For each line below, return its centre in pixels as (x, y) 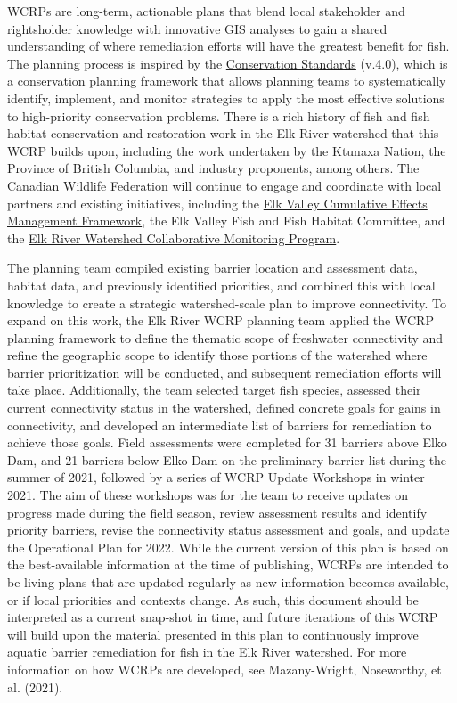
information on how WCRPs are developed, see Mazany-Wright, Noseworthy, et (224, 669)
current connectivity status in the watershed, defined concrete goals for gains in (224, 408)
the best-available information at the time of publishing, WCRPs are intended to (228, 564)
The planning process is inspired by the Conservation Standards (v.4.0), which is (228, 63)
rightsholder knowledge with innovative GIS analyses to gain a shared (197, 28)
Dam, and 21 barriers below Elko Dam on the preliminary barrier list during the (227, 459)
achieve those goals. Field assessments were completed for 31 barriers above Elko (227, 442)
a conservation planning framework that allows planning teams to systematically (227, 81)
